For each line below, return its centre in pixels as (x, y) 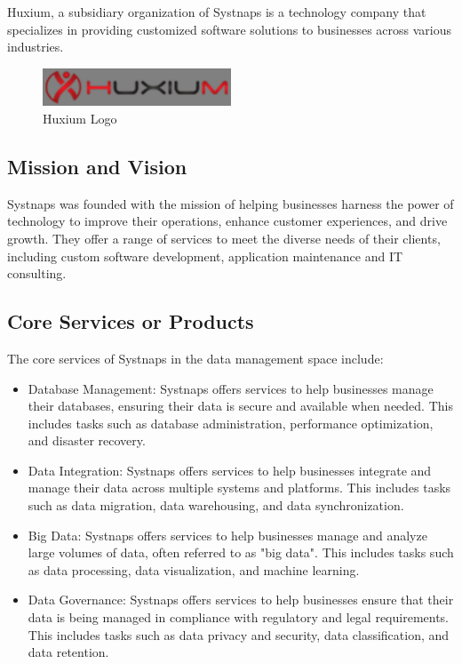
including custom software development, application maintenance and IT (205, 256)
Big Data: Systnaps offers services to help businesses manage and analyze (227, 535)
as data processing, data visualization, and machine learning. (194, 569)
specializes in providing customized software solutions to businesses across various (230, 29)
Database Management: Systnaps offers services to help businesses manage (231, 388)
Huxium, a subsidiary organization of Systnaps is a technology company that (217, 12)
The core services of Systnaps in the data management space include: (195, 358)
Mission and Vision (97, 166)
